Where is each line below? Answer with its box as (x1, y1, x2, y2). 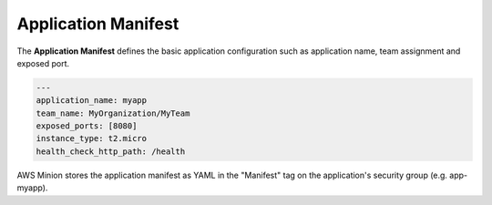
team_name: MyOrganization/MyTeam (36, 108, 190, 118)
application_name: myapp (36, 96, 148, 106)
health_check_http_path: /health (36, 146, 186, 157)
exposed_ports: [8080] (36, 121, 138, 131)
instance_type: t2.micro (36, 133, 148, 144)
